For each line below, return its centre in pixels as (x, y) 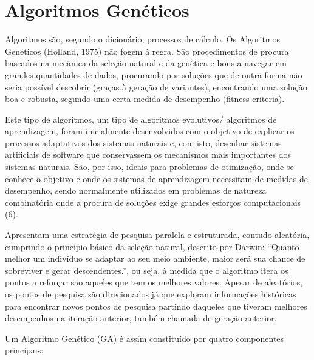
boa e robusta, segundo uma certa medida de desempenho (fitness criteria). (145, 99)
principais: (24, 350)
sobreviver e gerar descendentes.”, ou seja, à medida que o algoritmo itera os (147, 270)
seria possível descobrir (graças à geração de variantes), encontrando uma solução (156, 87)
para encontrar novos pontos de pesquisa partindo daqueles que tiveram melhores (156, 306)
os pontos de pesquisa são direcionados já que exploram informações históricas (151, 294)
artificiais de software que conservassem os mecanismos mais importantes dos (148, 155)
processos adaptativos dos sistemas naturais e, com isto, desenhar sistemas (143, 142)
